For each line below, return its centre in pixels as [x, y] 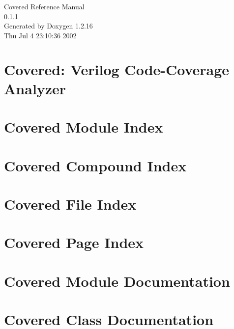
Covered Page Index [74, 242]
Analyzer [35, 88]
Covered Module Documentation [117, 281]
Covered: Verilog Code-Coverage [117, 69]
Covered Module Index [84, 127]
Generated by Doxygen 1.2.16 [48, 26]
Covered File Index [70, 204]
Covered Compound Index [95, 165]
